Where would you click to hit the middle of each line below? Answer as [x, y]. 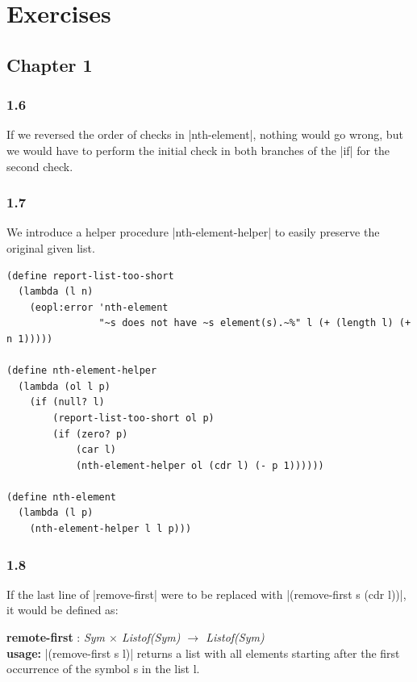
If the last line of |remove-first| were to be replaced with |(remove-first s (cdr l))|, [206, 594]
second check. [40, 166]
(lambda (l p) [56, 513]
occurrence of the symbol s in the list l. [103, 669]
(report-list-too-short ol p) [133, 418]
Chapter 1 [50, 64]
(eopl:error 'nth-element [99, 307]
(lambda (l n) [56, 292]
